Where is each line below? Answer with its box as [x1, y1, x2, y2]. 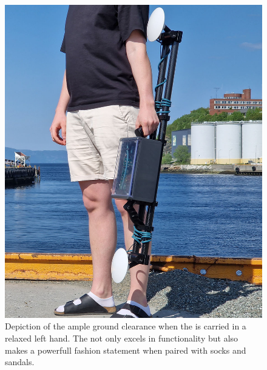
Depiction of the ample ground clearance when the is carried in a [5, 320, 246, 332]
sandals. [5, 355, 35, 368]
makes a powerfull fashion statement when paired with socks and [5, 343, 246, 356]
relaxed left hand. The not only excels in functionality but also [5, 332, 238, 345]
